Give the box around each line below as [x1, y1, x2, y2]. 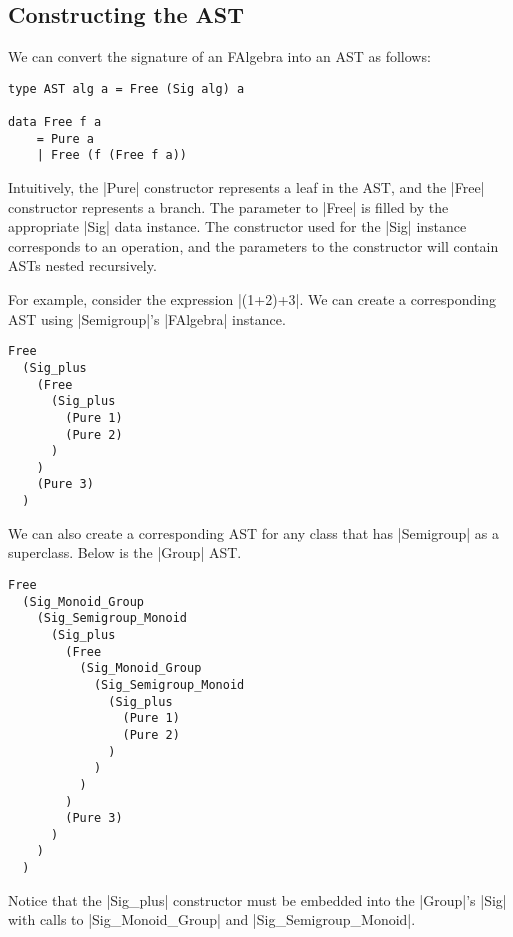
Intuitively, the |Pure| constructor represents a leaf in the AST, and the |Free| [8, 177, 485, 198]
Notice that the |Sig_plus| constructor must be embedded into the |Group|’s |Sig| [8, 889, 507, 910]
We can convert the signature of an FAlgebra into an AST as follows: [8, 46, 431, 67]
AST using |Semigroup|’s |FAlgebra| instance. [8, 308, 286, 329]
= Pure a [36, 131, 94, 146]
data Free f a [8, 115, 102, 130]
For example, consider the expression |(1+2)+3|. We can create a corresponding [8, 289, 497, 310]
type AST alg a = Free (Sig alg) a [8, 81, 245, 96]
